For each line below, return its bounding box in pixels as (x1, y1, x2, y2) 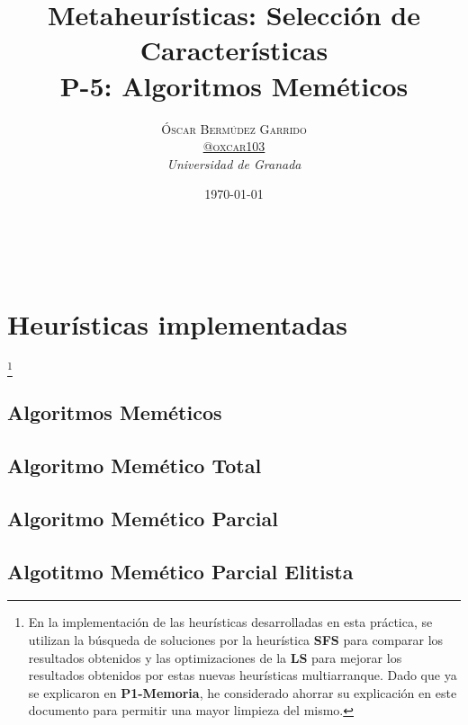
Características (139, 31, 328, 68)
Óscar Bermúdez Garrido (161, 119, 307, 138)
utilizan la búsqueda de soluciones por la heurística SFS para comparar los (28, 631, 444, 649)
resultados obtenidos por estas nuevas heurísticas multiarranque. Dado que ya (28, 666, 457, 685)
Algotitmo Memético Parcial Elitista (7, 557, 354, 585)
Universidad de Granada (166, 154, 301, 173)
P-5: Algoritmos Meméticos (59, 67, 409, 103)
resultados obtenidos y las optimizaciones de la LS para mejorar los (28, 648, 402, 667)
